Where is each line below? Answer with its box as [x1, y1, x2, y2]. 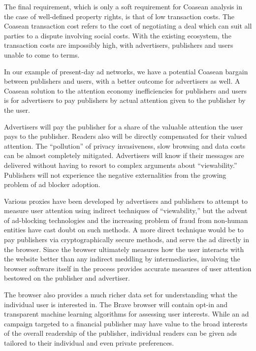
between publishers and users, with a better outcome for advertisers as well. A [4, 76, 240, 86]
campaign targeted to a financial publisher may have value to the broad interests [4, 318, 248, 328]
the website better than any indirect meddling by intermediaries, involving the [4, 254, 240, 264]
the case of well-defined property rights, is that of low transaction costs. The [4, 11, 235, 21]
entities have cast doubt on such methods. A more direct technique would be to [4, 224, 244, 235]
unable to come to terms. [4, 49, 80, 60]
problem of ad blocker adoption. [4, 179, 100, 190]
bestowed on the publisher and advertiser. [4, 273, 130, 283]
